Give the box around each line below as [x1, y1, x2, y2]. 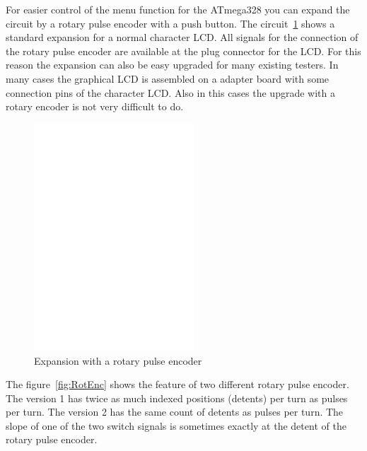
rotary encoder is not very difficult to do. [6, 99, 184, 114]
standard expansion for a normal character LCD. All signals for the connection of [6, 30, 359, 45]
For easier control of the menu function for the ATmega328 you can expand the [6, 2, 350, 16]
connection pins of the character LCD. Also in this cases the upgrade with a [6, 85, 335, 100]
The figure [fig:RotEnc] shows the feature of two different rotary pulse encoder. [6, 377, 349, 392]
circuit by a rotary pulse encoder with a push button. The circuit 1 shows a [6, 16, 335, 30]
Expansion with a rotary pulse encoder [34, 353, 202, 368]
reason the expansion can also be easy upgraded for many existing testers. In [6, 57, 339, 72]
